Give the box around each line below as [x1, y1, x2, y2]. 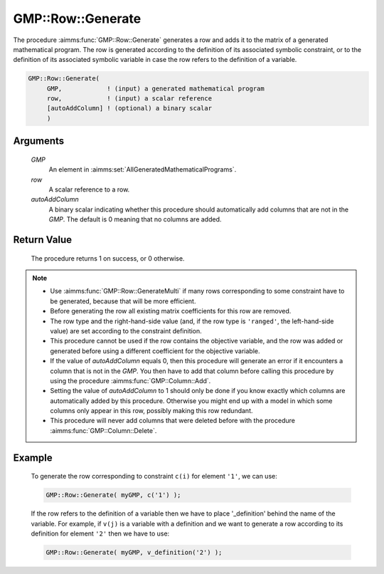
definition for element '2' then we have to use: [31, 529, 170, 538]
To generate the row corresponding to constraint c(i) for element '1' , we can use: [31, 472, 277, 481]
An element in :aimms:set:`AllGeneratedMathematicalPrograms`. [48, 165, 237, 174]
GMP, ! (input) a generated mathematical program [46, 84, 265, 93]
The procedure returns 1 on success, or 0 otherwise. [31, 254, 185, 263]
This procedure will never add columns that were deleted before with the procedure [50, 417, 295, 425]
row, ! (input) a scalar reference [46, 95, 213, 103]
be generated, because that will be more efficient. [50, 296, 196, 306]
